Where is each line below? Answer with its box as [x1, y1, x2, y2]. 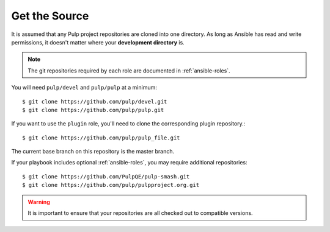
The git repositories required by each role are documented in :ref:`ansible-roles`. [28, 67, 230, 74]
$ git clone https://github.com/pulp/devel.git [22, 98, 167, 105]
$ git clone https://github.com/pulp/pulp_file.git [22, 134, 180, 141]
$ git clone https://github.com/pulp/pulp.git [22, 107, 164, 113]
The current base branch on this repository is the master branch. [11, 148, 174, 155]
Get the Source [11, 9, 89, 23]
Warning [28, 198, 50, 205]
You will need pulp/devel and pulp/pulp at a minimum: [11, 84, 157, 91]
